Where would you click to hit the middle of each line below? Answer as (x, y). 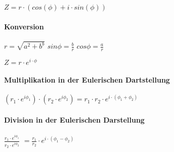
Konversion (24, 26)
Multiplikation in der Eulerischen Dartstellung (87, 79)
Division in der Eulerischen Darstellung (74, 119)
